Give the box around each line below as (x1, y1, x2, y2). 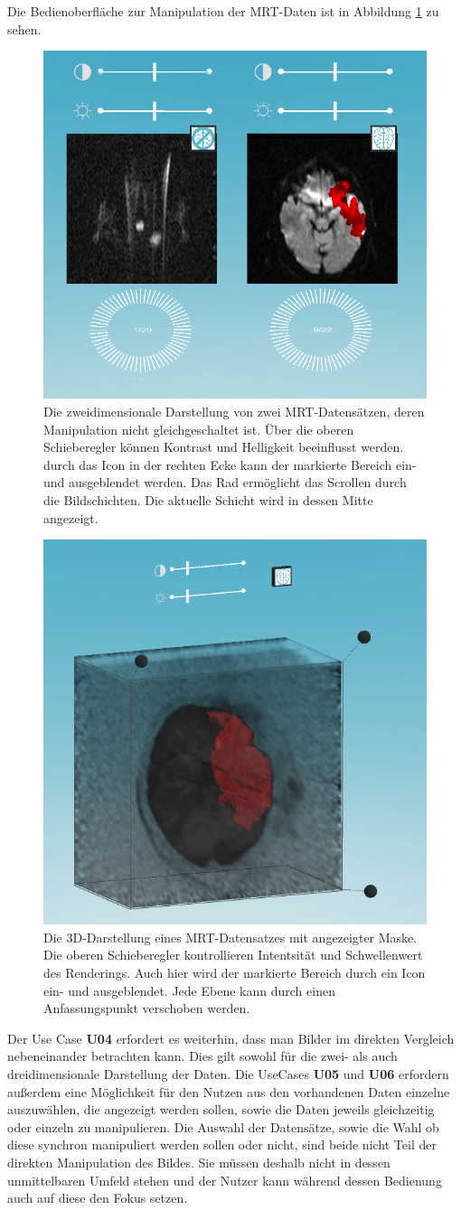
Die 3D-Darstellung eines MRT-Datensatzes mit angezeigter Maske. (43, 927, 418, 946)
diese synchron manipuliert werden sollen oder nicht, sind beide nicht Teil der (7, 1135, 437, 1154)
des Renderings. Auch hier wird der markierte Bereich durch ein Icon (43, 963, 426, 982)
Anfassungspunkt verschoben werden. (43, 999, 250, 1018)
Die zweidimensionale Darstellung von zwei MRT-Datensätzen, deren (43, 402, 425, 420)
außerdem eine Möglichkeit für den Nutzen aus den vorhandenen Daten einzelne (7, 1082, 450, 1101)
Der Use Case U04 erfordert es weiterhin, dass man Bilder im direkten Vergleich (7, 1028, 455, 1047)
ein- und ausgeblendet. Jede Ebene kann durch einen (43, 980, 335, 999)
